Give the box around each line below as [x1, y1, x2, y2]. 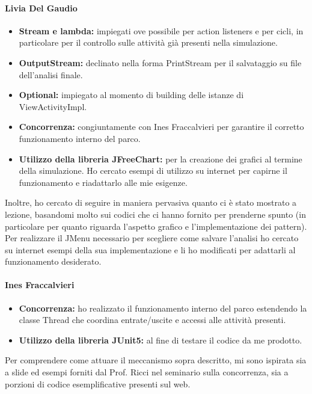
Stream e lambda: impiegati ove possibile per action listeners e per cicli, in [19, 24, 304, 37]
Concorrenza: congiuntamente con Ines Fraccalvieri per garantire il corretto [19, 120, 304, 133]
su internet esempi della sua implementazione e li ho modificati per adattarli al [5, 243, 296, 256]
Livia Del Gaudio [5, 1, 78, 14]
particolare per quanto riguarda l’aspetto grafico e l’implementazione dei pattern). [5, 220, 307, 232]
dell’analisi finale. [19, 68, 83, 81]
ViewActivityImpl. [19, 100, 87, 112]
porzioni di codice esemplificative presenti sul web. [5, 377, 191, 390]
